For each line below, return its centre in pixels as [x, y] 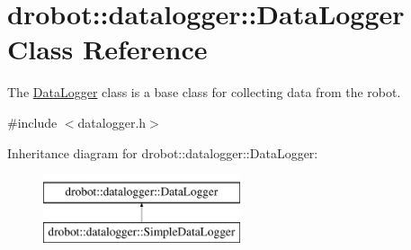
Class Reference [107, 49]
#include [32, 122]
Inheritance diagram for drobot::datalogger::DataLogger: [163, 152]
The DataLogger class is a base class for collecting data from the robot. [204, 92]
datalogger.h [112, 122]
